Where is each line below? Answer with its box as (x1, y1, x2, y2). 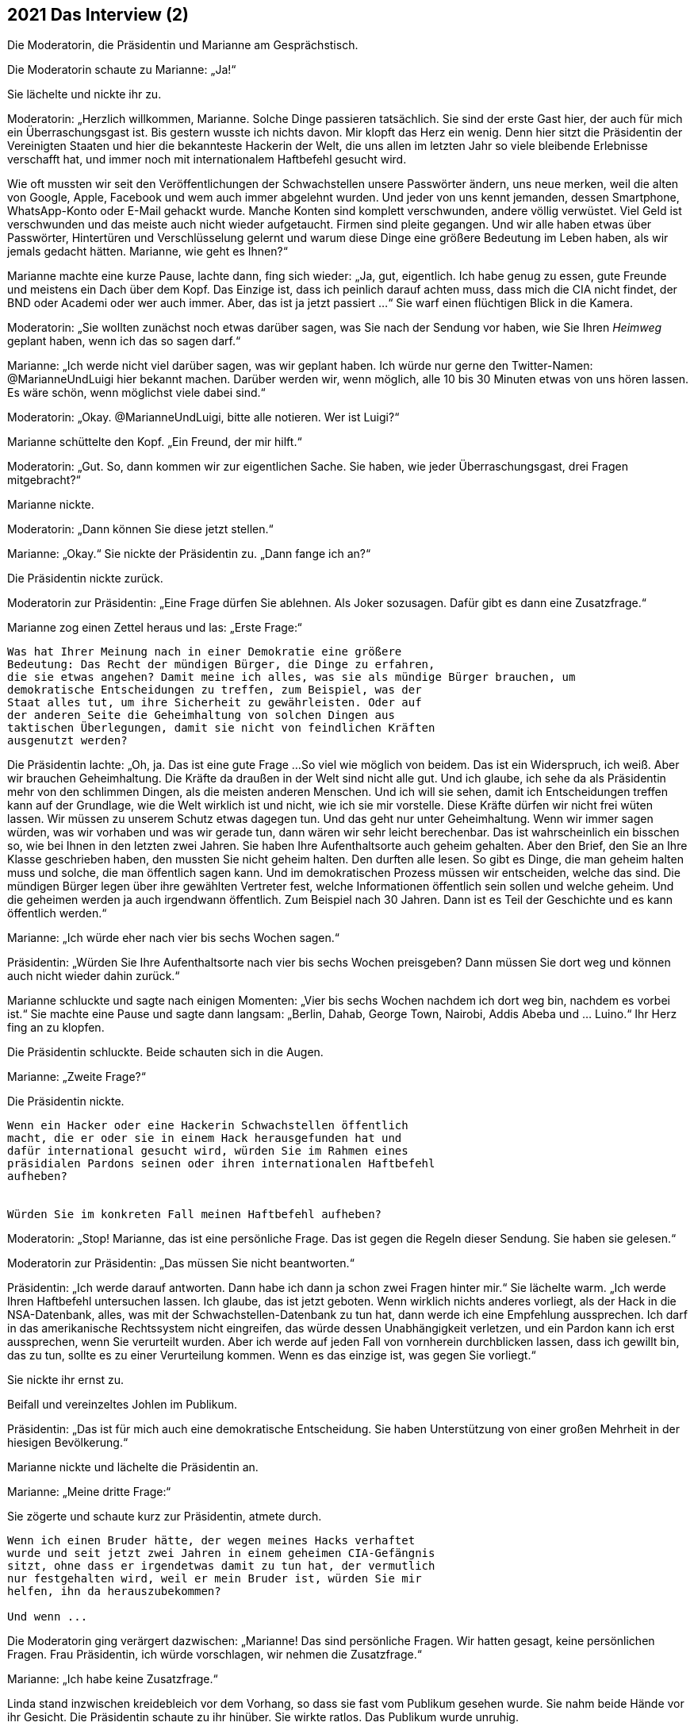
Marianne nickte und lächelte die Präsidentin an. (7, 1460, 259, 1474)
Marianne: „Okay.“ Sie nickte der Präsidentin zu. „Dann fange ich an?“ (7, 547, 371, 561)
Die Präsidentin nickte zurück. (7, 571, 163, 586)
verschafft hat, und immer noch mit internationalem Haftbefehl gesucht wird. (7, 152, 407, 167)
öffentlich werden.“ (7, 906, 107, 921)
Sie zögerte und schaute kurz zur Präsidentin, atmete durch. (7, 1509, 322, 1524)
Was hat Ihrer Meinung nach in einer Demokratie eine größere (7, 645, 402, 659)
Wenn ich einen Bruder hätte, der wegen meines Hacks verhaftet (7, 1534, 416, 1547)
